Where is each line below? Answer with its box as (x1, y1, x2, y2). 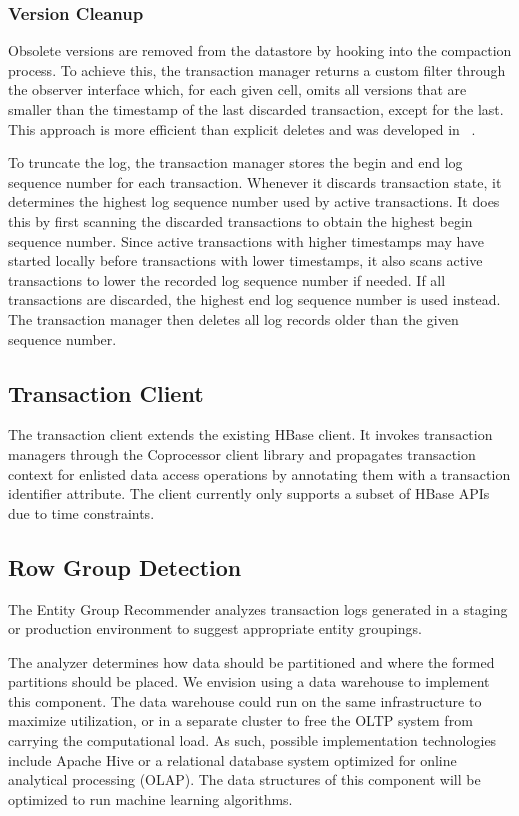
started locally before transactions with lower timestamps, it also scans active (8, 250, 483, 271)
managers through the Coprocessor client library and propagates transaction (8, 443, 476, 464)
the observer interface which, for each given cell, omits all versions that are (8, 79, 467, 100)
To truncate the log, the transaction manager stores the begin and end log (8, 152, 463, 173)
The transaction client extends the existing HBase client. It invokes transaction (8, 424, 493, 445)
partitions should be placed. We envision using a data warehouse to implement (8, 671, 490, 692)
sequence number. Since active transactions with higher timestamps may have (8, 230, 485, 251)
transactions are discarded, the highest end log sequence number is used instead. (8, 289, 501, 310)
